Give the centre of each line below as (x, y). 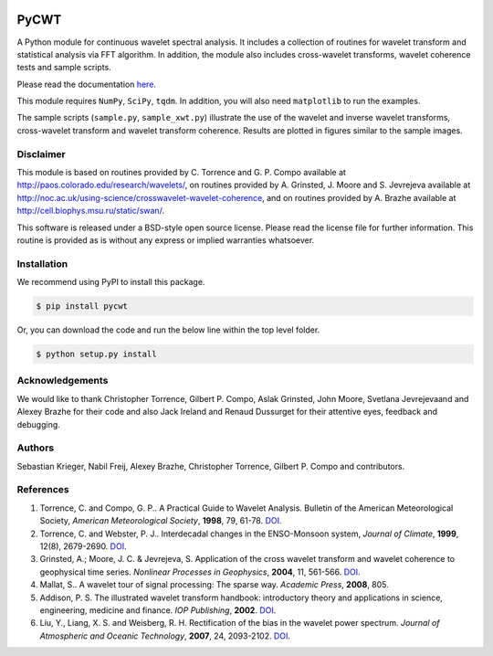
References (43, 490)
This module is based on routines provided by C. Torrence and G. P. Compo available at (182, 172)
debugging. (39, 424)
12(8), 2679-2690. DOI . (83, 546)
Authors (36, 448)
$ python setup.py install (96, 354)
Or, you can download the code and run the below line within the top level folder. (168, 330)
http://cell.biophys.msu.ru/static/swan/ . (90, 211)
